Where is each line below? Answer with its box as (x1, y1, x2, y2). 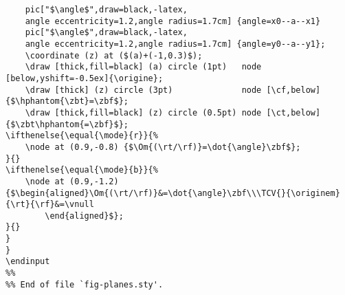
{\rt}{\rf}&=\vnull (5, 199, 94, 210)
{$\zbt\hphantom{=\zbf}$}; (5, 119, 129, 129)
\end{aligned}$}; (45, 210, 124, 221)
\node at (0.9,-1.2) (25, 176, 119, 186)
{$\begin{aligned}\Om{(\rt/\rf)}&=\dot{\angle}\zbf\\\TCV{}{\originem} (5, 188, 340, 198)
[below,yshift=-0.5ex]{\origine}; (5, 73, 164, 83)
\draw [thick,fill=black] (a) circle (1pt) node (25, 62, 262, 72)
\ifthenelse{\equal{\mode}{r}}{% (5, 131, 158, 141)
